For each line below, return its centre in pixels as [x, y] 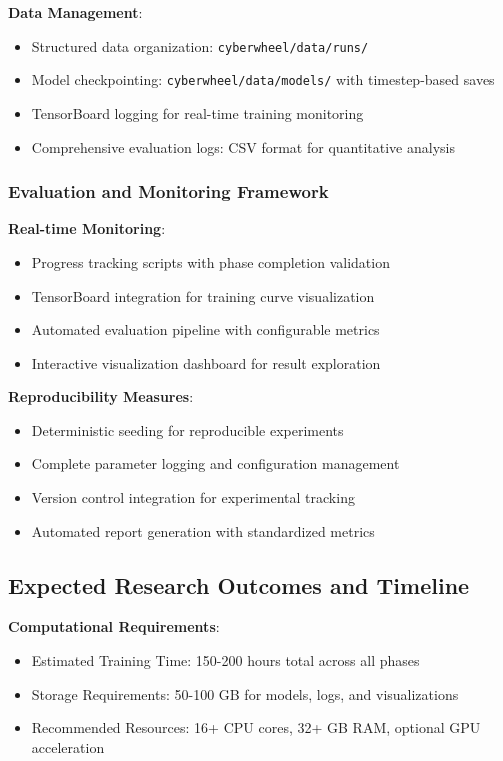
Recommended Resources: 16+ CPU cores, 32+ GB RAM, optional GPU [256, 727]
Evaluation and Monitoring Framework [168, 191]
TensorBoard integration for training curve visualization [203, 295]
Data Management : [75, 12]
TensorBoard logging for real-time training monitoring [197, 112]
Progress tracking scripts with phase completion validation [210, 261]
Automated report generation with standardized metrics [203, 530]
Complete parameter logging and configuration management [215, 463]
